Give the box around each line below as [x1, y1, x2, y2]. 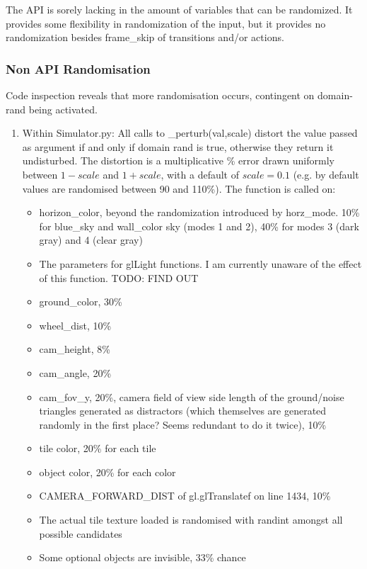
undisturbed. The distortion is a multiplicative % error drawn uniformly [22, 153, 334, 168]
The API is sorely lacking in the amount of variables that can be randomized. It [6, 2, 353, 16]
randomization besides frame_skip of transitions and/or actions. [6, 30, 284, 45]
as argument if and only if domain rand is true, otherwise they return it [22, 139, 334, 154]
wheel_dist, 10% [39, 317, 112, 332]
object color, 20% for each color [39, 464, 176, 479]
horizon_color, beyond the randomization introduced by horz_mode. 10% [39, 205, 360, 220]
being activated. [28, 101, 98, 116]
